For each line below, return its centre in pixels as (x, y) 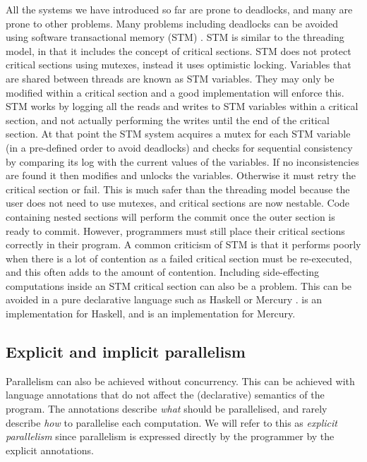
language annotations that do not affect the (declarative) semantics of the (165, 395)
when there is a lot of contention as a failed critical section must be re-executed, (179, 258)
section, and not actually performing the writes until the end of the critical (168, 120)
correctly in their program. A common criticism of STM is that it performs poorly (183, 244)
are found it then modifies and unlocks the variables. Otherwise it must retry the (181, 175)
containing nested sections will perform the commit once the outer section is (170, 216)
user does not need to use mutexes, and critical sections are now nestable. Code (178, 203)
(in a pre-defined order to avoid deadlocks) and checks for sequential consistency (179, 147)
